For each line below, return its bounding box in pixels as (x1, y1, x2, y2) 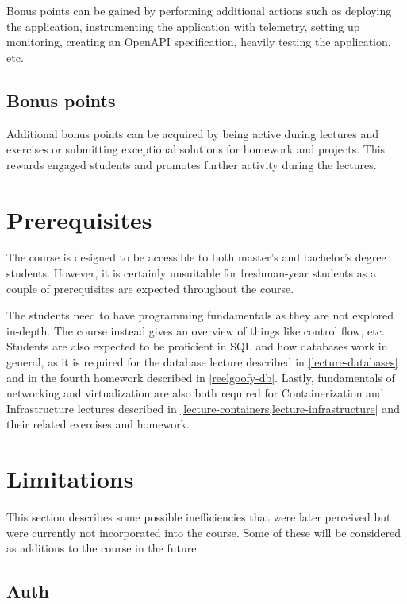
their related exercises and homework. (6, 416, 190, 432)
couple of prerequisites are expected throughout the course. (6, 280, 294, 296)
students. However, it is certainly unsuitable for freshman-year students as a (6, 265, 376, 281)
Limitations (6, 463, 134, 495)
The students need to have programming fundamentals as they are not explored (6, 307, 394, 323)
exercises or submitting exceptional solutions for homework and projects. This (6, 141, 386, 157)
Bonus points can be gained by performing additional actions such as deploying (6, 2, 392, 18)
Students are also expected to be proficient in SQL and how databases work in (6, 338, 388, 354)
